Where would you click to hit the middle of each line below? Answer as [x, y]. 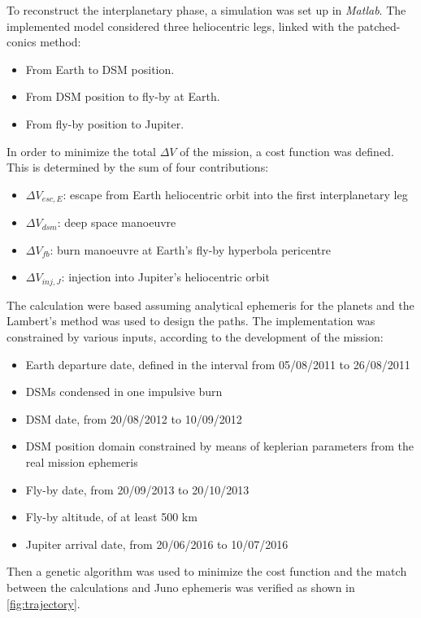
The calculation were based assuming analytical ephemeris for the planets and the [210, 305]
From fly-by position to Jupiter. [105, 123]
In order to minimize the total [82, 151]
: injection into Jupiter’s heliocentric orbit [165, 277]
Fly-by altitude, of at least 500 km [111, 517]
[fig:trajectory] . [43, 603]
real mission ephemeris [82, 462]
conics [22, 42]
